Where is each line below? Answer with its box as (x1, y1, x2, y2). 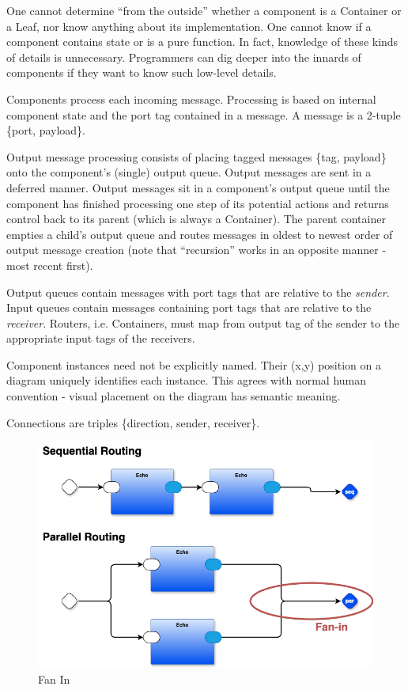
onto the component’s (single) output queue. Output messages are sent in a (6, 164, 372, 180)
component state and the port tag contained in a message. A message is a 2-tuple (6, 106, 401, 123)
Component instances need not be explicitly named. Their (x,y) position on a (6, 356, 381, 373)
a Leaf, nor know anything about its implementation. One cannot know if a (6, 17, 372, 34)
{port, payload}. (6, 122, 86, 138)
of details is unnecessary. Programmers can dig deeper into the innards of (6, 48, 361, 65)
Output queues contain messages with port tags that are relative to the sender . (6, 283, 390, 300)
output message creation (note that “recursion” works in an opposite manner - (6, 241, 387, 258)
